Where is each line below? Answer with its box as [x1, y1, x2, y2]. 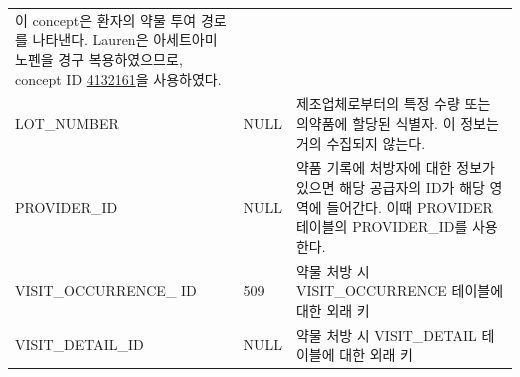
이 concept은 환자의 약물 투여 [15, 9, 197, 30]
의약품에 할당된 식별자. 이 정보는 [295, 112, 499, 133]
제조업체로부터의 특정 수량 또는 [295, 93, 491, 114]
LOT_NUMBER [15, 112, 119, 133]
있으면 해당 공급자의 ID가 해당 [295, 177, 485, 197]
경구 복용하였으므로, [58, 48, 183, 69]
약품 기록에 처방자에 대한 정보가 [295, 157, 495, 178]
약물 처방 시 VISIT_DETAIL [295, 324, 477, 345]
